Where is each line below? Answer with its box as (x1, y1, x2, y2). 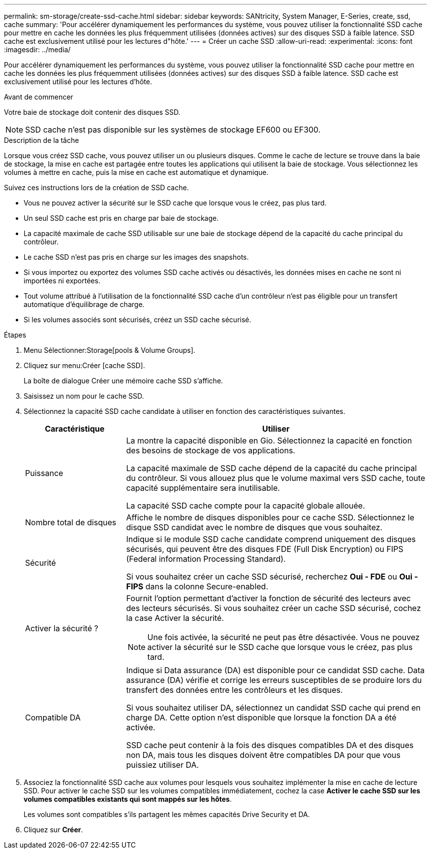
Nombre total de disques (25, 517, 117, 527)
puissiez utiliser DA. (126, 760, 199, 770)
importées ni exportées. (24, 276, 100, 285)
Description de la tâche (4, 136, 79, 144)
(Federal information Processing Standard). (126, 554, 286, 564)
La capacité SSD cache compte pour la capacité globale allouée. (126, 501, 365, 511)
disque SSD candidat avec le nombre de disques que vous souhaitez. (126, 522, 383, 532)
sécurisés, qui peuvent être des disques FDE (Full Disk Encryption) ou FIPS (126, 544, 403, 554)
